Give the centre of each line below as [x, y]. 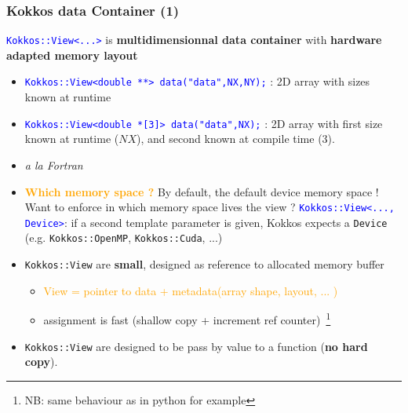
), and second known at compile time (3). [236, 139]
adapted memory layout [72, 55]
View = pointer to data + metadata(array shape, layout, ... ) [191, 290]
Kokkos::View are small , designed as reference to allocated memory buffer [204, 264]
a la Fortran [54, 164]
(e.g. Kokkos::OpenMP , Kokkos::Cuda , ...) [124, 238]
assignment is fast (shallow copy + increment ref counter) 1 [187, 319]
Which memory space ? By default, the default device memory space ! [202, 191]
